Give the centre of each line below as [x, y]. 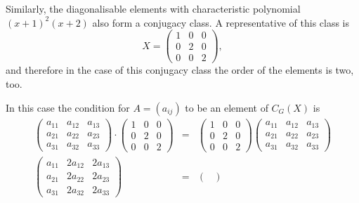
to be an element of [227, 107]
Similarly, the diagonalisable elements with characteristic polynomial [153, 8]
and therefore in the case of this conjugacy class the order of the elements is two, [180, 70]
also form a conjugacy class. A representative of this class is [221, 22]
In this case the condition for [68, 107]
